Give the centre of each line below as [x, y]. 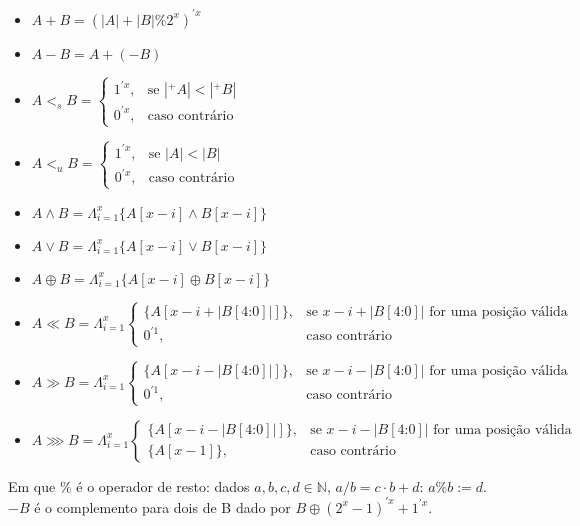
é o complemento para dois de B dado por [162, 506]
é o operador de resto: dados [163, 485]
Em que [32, 485]
